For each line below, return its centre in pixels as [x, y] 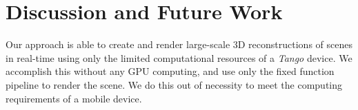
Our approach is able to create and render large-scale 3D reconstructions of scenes [179, 44]
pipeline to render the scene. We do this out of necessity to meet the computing [174, 84]
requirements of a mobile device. [74, 98]
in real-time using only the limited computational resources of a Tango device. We [179, 57]
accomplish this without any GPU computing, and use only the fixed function [170, 71]
